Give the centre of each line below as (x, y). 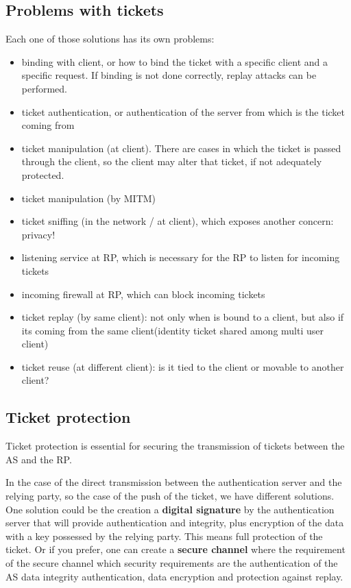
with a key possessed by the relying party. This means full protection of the (164, 536)
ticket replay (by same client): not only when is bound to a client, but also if (183, 317)
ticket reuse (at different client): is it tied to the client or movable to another (183, 366)
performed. (45, 88)
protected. (43, 174)
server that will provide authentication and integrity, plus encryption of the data (175, 523)
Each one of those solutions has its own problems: (110, 39)
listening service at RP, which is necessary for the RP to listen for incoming (181, 257)
